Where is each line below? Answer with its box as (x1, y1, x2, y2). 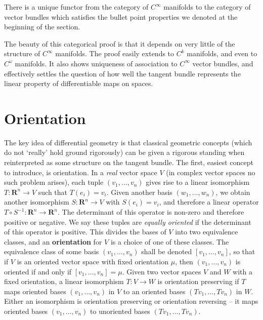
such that (38, 186, 68, 197)
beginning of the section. (4, 21, 80, 32)
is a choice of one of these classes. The (110, 236, 229, 247)
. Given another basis (106, 186, 172, 197)
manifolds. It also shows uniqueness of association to (15, 58, 178, 68)
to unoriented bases (90, 305, 150, 316)
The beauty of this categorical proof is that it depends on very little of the (4, 38, 235, 49)
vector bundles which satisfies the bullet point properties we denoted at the (4, 11, 238, 22)
